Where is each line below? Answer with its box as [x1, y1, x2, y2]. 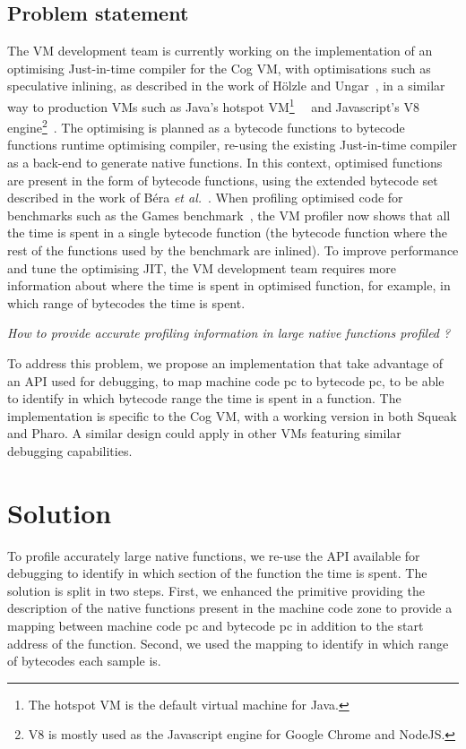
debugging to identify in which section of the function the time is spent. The [7, 564, 427, 582]
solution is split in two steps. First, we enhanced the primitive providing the [7, 581, 425, 599]
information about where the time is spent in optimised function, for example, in [7, 276, 451, 295]
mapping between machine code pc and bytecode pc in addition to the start [7, 616, 424, 635]
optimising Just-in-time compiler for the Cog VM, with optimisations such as [7, 58, 431, 77]
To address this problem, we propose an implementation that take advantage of [7, 354, 444, 373]
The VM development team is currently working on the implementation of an [7, 41, 433, 60]
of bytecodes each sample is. [7, 651, 161, 670]
